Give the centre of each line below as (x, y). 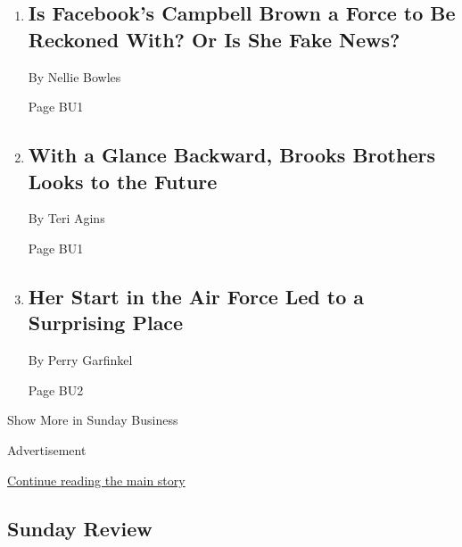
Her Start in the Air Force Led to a (196, 296)
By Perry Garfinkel (80, 360)
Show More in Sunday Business (93, 420)
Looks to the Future (123, 181)
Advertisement (47, 449)
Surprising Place (106, 323)
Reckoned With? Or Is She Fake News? (214, 39)
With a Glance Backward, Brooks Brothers (231, 155)
